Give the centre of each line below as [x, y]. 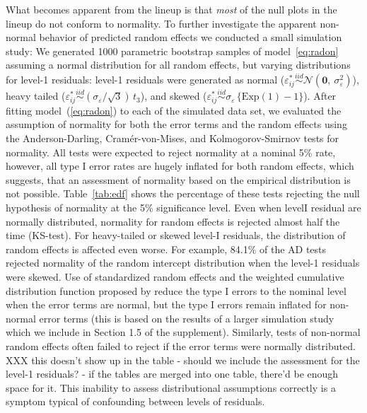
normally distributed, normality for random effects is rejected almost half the [173, 221]
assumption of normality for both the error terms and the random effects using [176, 124]
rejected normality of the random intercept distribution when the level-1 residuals [183, 263]
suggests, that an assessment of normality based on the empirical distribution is [178, 179]
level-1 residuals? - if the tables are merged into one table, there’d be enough [172, 374]
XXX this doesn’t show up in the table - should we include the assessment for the [183, 360]
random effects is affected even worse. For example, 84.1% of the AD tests [166, 249]
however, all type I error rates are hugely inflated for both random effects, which [180, 166]
